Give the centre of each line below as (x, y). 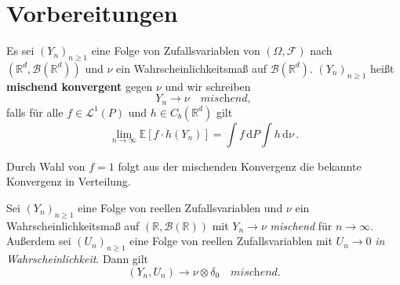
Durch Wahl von (46, 166)
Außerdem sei (39, 241)
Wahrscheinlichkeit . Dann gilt (78, 259)
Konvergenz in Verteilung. (69, 181)
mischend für (301, 225)
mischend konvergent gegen (80, 86)
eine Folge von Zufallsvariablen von (176, 51)
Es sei (20, 51)
